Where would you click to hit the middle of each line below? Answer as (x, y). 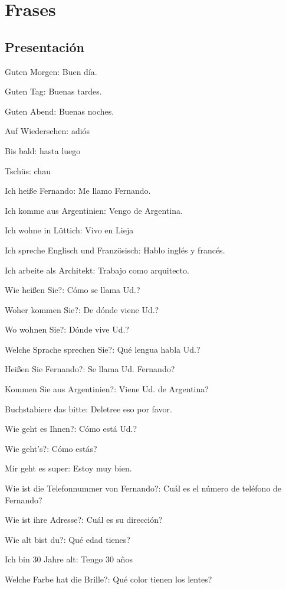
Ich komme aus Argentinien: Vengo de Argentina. (94, 210)
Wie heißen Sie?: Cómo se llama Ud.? (73, 290)
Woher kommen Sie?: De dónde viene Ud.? (82, 309)
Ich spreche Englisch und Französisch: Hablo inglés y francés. (115, 250)
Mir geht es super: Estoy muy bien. (68, 468)
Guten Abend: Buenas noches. (60, 111)
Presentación (45, 46)
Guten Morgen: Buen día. (51, 71)
